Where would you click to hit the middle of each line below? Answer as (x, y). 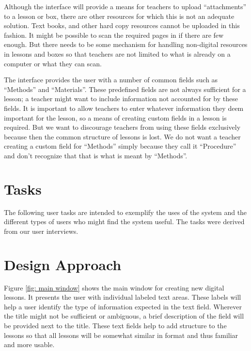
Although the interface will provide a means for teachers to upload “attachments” (125, 6)
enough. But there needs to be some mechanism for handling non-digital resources (126, 44)
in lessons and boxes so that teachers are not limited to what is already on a (117, 53)
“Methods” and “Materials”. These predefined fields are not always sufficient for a (125, 89)
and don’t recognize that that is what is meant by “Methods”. (96, 155)
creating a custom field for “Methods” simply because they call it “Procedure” (120, 146)
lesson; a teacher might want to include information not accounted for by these (121, 99)
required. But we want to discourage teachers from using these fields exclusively (122, 127)
